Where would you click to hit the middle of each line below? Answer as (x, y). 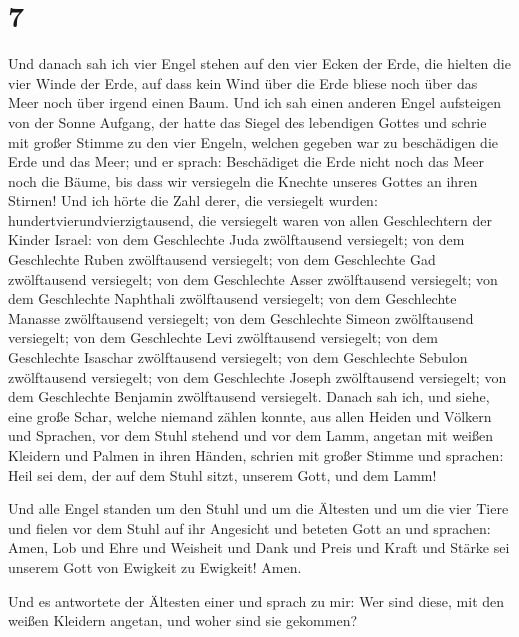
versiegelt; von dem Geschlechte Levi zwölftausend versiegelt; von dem (223, 337)
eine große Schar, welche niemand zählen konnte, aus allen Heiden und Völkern (250, 415)
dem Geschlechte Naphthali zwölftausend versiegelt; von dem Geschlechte (232, 298)
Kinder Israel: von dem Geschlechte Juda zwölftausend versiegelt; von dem (236, 239)
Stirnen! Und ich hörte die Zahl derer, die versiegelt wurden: (193, 200)
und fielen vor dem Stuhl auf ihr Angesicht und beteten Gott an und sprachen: (249, 527)
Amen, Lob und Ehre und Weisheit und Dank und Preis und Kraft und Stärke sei (259, 547)
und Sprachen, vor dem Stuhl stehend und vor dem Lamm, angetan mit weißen (250, 435)
